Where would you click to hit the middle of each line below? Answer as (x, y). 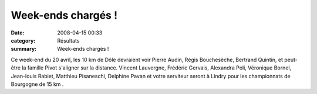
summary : (24, 49)
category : (23, 40)
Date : (18, 33)
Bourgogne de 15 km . (37, 84)
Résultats (68, 40)
